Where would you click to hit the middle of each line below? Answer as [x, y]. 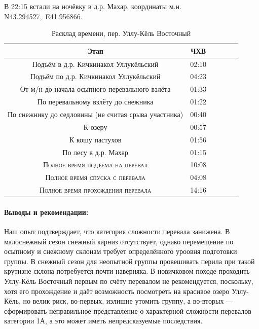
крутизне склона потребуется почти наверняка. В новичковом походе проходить [127, 271]
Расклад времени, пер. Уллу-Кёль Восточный [121, 33]
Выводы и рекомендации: [46, 212]
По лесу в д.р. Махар [95, 152]
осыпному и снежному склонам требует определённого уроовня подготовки [121, 251]
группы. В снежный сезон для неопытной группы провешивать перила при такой [129, 261]
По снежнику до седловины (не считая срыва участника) [96, 114]
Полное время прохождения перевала [95, 190]
